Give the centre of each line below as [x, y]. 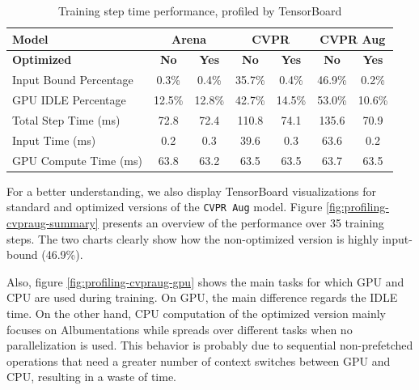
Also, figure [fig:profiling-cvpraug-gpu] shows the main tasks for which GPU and [205, 281]
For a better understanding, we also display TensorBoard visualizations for [191, 191]
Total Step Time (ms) [66, 119]
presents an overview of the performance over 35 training [243, 223]
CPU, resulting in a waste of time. [91, 377]
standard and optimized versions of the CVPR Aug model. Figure [165, 207]
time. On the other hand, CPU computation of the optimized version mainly [196, 313]
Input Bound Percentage [73, 80]
